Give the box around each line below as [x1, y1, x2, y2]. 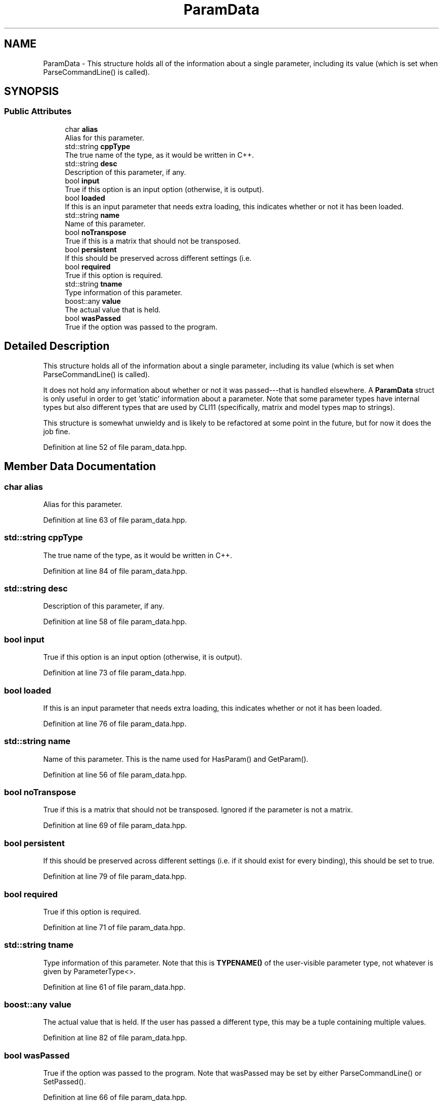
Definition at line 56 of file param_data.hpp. [43, 770, 187, 779]
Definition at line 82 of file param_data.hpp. [43, 1033, 187, 1042]
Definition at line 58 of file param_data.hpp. [43, 617, 187, 626]
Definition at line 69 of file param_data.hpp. [43, 821, 187, 830]
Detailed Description [4, 340, 110, 353]
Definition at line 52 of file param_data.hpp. [43, 442, 187, 451]
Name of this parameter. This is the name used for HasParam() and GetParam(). [43, 754, 308, 763]
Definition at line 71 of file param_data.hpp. [43, 923, 185, 932]
